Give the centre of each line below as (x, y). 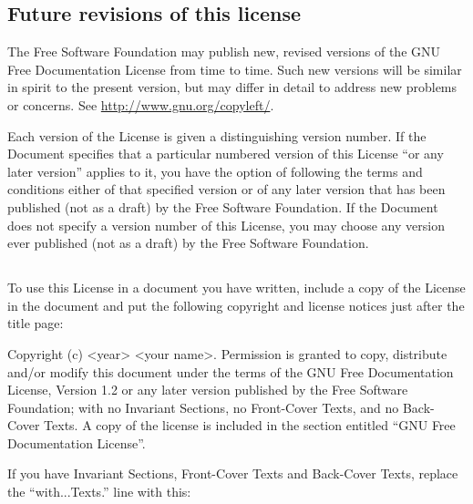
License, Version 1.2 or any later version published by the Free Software (208, 390)
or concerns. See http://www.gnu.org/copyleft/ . (141, 104)
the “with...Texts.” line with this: (99, 492)
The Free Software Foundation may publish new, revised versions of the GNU (224, 51)
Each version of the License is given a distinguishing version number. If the (217, 135)
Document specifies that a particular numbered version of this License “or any (226, 154)
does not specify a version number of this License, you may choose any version (226, 225)
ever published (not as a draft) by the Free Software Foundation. (188, 243)
